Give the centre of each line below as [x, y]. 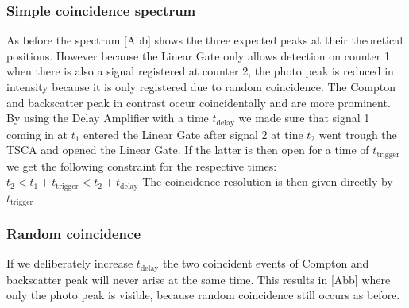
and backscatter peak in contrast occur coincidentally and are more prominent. [199, 102]
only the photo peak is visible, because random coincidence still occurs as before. [203, 295]
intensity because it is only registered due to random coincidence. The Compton [201, 87]
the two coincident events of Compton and [266, 263]
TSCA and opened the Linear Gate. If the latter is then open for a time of [188, 150]
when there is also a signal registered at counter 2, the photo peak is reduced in [200, 71]
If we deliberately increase [70, 263]
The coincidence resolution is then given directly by [268, 181]
